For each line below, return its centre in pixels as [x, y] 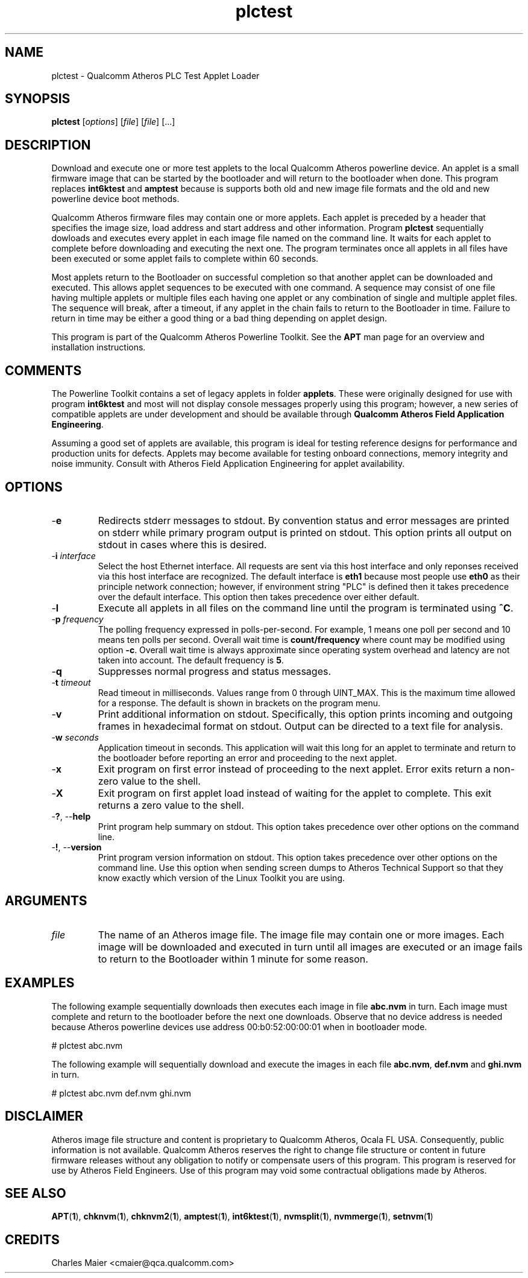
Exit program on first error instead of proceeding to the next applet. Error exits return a [294, 769]
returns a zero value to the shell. [171, 805]
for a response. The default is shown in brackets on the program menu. [239, 703]
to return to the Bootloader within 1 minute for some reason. [233, 959]
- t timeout [71, 682]
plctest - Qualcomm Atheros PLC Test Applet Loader [156, 75]
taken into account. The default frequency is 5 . [191, 660]
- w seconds [75, 737]
